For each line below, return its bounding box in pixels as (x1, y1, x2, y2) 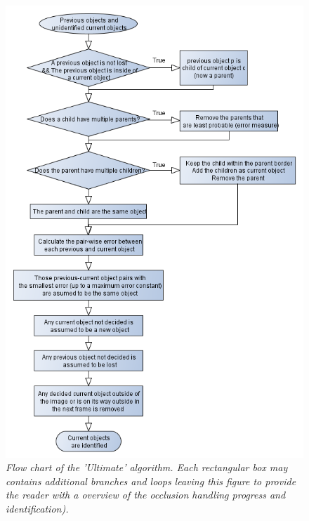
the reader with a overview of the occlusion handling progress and (6, 487, 286, 502)
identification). (6, 501, 69, 515)
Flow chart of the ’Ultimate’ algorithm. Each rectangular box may (6, 460, 288, 475)
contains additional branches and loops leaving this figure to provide (6, 473, 296, 488)
